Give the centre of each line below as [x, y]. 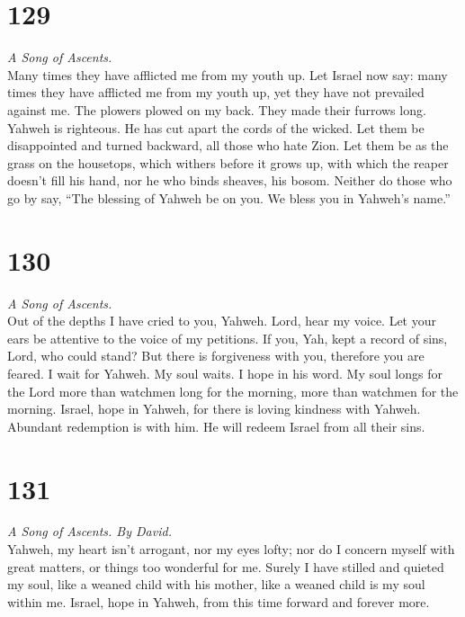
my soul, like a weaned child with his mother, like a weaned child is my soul [216, 584]
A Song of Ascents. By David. [89, 531]
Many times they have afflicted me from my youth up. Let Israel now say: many [228, 74]
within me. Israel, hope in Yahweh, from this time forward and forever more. [219, 601]
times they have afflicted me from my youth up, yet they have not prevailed [216, 92]
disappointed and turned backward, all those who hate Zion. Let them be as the [228, 145]
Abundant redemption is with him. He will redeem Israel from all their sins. [216, 426]
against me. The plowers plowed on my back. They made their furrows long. [217, 109]
